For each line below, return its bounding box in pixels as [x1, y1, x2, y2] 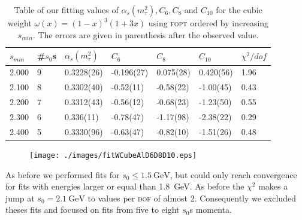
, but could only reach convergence [170, 168, 297, 181]
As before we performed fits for [5, 168, 120, 181]
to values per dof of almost [87, 191, 188, 204]
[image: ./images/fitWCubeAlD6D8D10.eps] [29, 151, 197, 160]
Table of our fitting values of [14, 4, 119, 16]
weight [8, 17, 32, 29]
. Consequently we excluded [194, 191, 296, 204]
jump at [5, 191, 35, 204]
